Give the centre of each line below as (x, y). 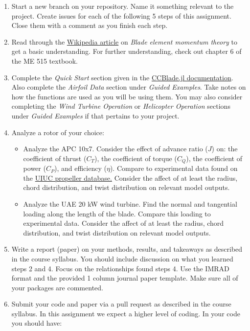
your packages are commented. (57, 287)
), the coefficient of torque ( (136, 158)
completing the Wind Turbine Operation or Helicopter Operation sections (121, 106)
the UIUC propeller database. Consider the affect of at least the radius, (130, 177)
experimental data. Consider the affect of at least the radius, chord (124, 223)
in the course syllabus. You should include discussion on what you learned (122, 258)
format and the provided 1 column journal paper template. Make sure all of (125, 278)
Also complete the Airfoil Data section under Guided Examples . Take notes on (129, 87)
